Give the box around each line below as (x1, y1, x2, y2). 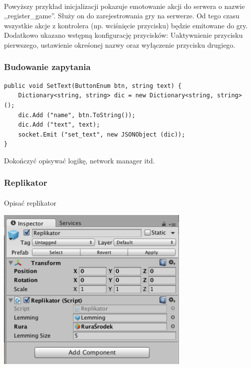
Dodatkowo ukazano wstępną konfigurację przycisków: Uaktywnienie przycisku (4, 30, 243, 40)
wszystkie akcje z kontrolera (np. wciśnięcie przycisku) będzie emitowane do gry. (4, 20, 248, 30)
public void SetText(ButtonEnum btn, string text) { (4, 82, 182, 89)
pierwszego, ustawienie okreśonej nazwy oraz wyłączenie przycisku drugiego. (4, 39, 236, 50)
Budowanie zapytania (4, 61, 91, 73)
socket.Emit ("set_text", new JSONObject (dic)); (18, 131, 186, 138)
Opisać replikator (4, 197, 57, 208)
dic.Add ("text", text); (18, 121, 100, 129)
